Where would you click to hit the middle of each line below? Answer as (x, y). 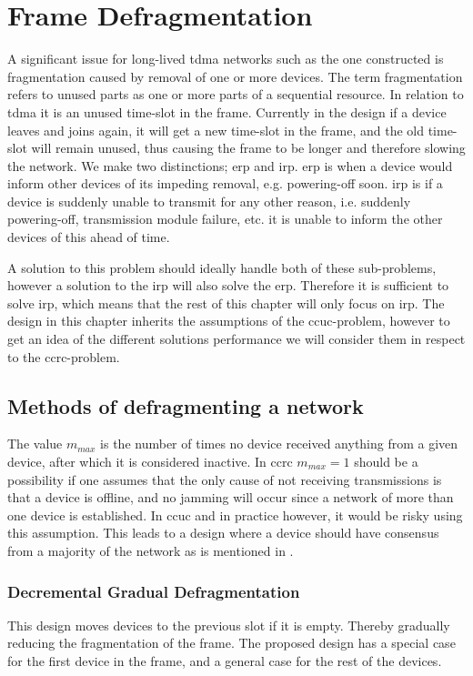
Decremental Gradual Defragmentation (154, 591)
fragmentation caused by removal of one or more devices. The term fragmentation (235, 76)
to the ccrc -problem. (64, 356)
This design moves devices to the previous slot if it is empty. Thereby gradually (229, 625)
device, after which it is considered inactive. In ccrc (150, 462)
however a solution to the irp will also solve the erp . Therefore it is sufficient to (228, 285)
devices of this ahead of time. (89, 237)
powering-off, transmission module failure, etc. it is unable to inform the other (225, 219)
